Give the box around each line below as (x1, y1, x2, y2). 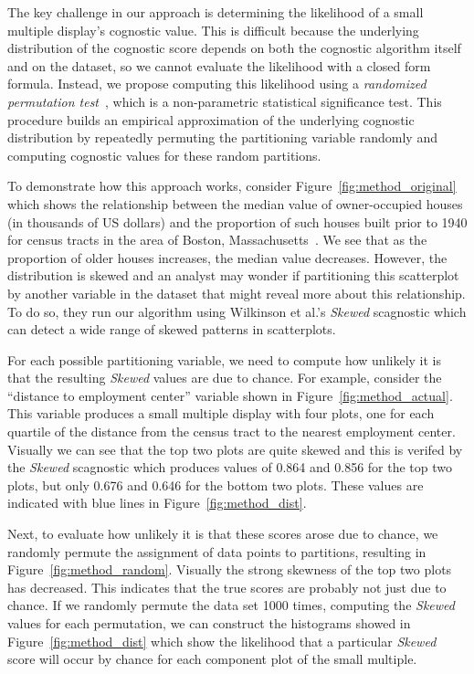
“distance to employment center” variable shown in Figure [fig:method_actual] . (7, 385, 453, 405)
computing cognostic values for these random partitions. (7, 145, 321, 164)
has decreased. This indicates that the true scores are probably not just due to (7, 577, 447, 596)
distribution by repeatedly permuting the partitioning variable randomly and (7, 128, 437, 147)
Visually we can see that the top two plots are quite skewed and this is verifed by (7, 439, 463, 458)
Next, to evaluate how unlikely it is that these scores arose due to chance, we (7, 524, 438, 543)
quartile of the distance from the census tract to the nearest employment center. (7, 422, 456, 441)
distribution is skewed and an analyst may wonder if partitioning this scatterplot (7, 266, 459, 285)
